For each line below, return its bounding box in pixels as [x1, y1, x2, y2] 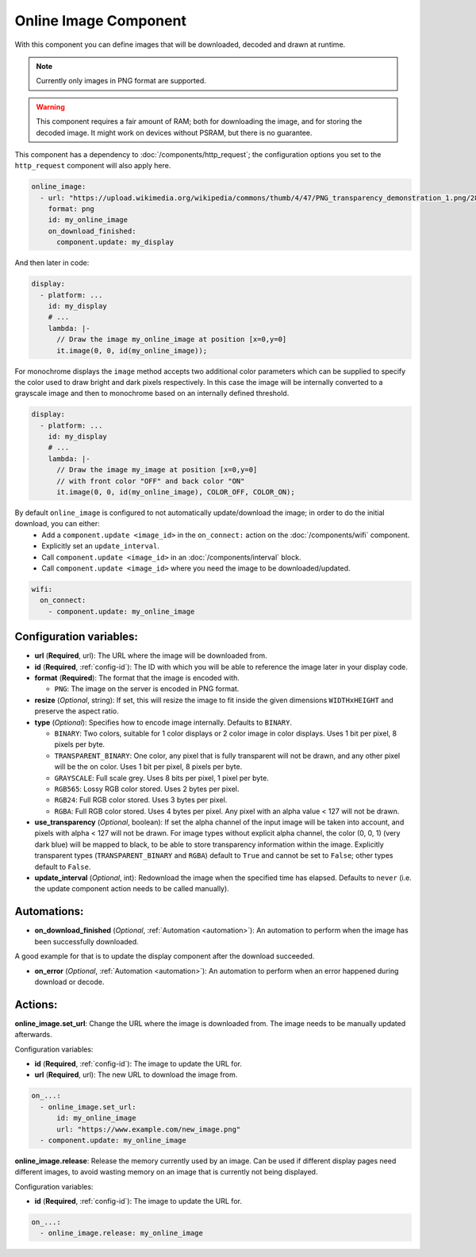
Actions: [14, 998, 58, 1011]
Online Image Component [14, 12, 186, 29]
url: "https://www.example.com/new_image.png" [56, 1124, 241, 1134]
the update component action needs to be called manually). [34, 884, 229, 894]
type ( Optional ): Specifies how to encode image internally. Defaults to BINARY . [34, 717, 293, 727]
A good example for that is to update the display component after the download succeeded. [14, 951, 315, 961]
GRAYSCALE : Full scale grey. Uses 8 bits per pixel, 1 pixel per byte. [54, 773, 269, 782]
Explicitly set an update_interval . [41, 541, 160, 551]
